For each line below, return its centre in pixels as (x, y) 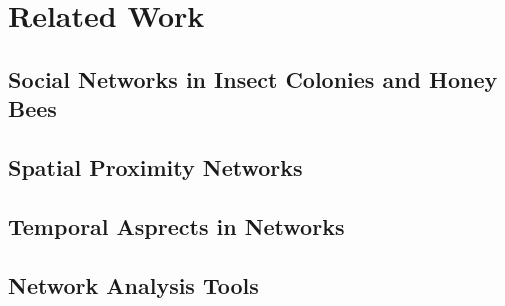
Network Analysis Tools (133, 284)
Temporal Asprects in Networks (176, 225)
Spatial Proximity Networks (155, 166)
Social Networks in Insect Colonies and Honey (253, 78)
